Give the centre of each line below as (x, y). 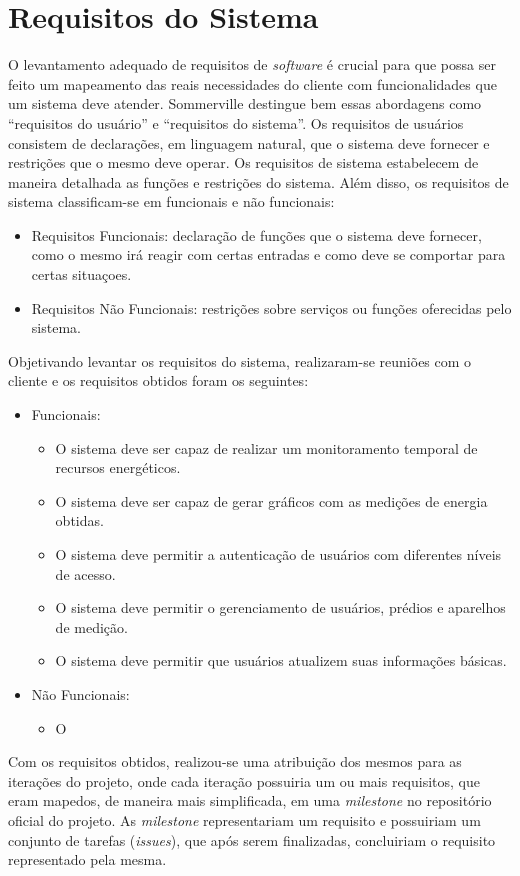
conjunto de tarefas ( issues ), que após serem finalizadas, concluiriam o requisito (252, 839)
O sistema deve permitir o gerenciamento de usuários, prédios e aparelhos (280, 607)
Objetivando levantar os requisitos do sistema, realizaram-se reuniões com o (240, 360)
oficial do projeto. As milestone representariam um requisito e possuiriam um (244, 819)
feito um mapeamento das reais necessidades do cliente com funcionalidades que (252, 83)
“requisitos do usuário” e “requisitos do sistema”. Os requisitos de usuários (236, 122)
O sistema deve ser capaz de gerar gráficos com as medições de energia (271, 500)
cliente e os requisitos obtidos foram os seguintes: (158, 380)
